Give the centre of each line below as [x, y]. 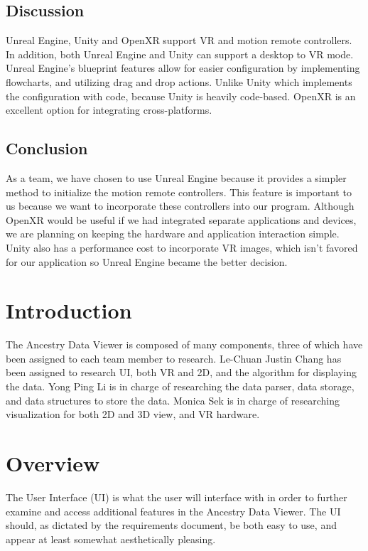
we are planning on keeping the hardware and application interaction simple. [173, 234]
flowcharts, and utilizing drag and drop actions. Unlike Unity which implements [179, 81]
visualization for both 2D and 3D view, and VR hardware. [133, 414]
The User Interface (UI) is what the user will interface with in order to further [177, 497]
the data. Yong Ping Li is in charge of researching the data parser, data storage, [180, 386]
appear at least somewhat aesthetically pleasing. [111, 539]
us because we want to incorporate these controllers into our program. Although [180, 206]
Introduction [69, 310]
